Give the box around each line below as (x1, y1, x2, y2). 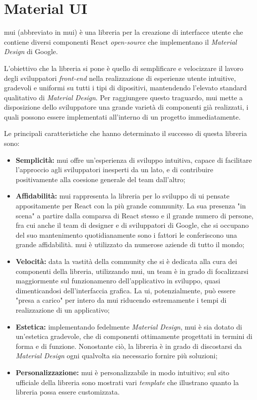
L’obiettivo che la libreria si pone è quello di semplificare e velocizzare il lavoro (4, 63, 244, 73)
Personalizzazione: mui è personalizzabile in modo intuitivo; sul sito (15, 367, 229, 377)
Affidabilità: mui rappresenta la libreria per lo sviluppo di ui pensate (15, 191, 230, 201)
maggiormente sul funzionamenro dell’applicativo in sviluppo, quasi (15, 275, 220, 286)
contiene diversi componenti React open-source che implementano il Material (4, 36, 237, 47)
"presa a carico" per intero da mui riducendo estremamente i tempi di (15, 295, 227, 305)
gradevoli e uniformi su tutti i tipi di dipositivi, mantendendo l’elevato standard (4, 82, 247, 93)
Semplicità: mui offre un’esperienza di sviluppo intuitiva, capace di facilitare (15, 154, 252, 165)
